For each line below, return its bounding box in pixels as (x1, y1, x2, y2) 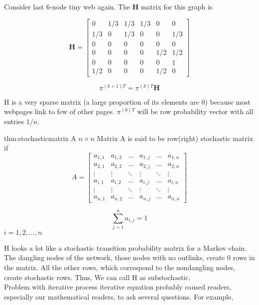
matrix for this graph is (140, 1, 213, 11)
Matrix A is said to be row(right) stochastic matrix (97, 133, 254, 143)
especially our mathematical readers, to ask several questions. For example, (4, 291, 234, 302)
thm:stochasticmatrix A (4, 133, 76, 143)
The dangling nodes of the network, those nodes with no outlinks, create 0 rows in (4, 252, 255, 263)
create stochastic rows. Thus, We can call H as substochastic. (4, 272, 191, 282)
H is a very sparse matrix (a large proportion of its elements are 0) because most (4, 96, 251, 107)
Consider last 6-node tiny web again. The (4, 1, 130, 11)
